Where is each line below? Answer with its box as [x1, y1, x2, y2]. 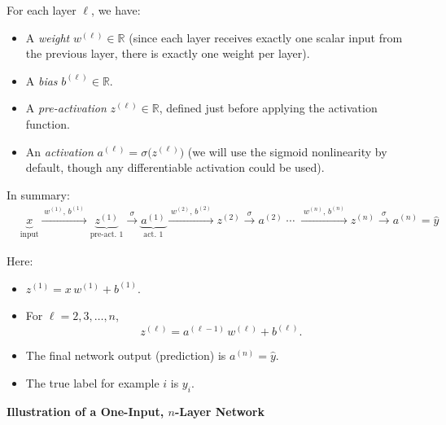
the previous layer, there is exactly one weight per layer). [25, 45, 310, 62]
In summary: [7, 186, 70, 203]
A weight [25, 28, 70, 46]
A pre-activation [25, 99, 107, 116]
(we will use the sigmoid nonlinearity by [187, 142, 387, 160]
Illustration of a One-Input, [7, 402, 164, 419]
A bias [25, 72, 58, 89]
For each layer [7, 2, 77, 18]
